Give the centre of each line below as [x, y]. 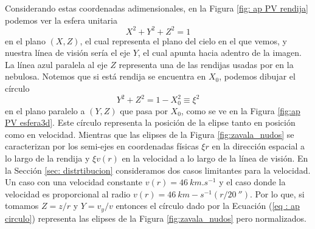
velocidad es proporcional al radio [68, 193]
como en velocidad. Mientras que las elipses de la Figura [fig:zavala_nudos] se [150, 134]
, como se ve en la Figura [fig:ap [241, 110]
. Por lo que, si [277, 193]
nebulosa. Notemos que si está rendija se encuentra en [106, 76]
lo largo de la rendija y [47, 158]
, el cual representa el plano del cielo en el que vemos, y [183, 40]
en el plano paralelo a [45, 110]
